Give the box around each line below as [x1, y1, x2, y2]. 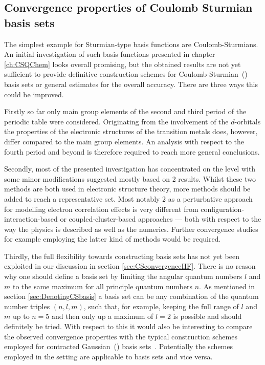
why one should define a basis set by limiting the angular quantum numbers [4, 271, 242, 282]
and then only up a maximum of [52, 311, 153, 321]
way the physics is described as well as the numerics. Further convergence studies [4, 223, 258, 234]
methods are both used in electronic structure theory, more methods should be [4, 183, 251, 194]
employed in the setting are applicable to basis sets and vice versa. [4, 351, 213, 361]
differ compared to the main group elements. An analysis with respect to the [4, 136, 245, 146]
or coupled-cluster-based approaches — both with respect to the [60, 213, 261, 224]
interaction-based [4, 213, 58, 224]
